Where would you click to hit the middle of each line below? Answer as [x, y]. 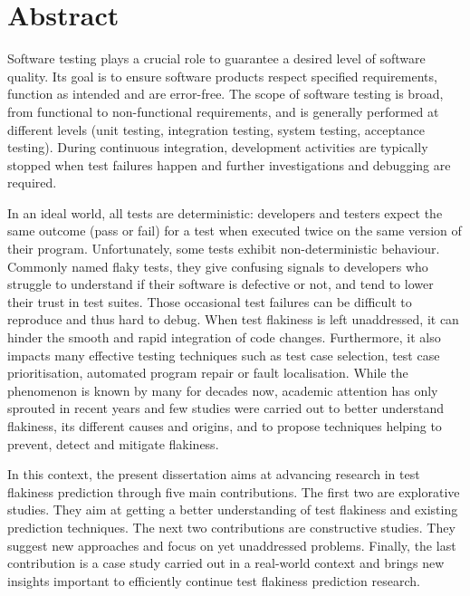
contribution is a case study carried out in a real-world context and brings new [226, 563]
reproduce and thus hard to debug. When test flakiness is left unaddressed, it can [233, 319]
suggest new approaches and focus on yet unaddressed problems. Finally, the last [232, 545]
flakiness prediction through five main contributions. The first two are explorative [234, 491]
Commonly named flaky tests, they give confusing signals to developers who [218, 266]
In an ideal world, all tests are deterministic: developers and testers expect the [225, 212]
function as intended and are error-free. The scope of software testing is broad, [225, 94]
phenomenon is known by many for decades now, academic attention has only [223, 390]
